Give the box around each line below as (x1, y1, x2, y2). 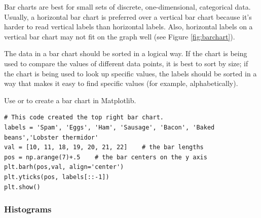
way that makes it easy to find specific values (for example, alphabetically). (4, 78, 238, 89)
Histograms (4, 203, 52, 215)
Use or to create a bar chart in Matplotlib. (4, 95, 136, 105)
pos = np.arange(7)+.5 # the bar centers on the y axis (4, 153, 207, 161)
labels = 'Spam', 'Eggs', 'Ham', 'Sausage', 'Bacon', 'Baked (4, 123, 215, 131)
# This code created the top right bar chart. (4, 114, 164, 121)
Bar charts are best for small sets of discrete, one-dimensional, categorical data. (4, 2, 251, 12)
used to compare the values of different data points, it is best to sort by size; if (4, 58, 248, 68)
